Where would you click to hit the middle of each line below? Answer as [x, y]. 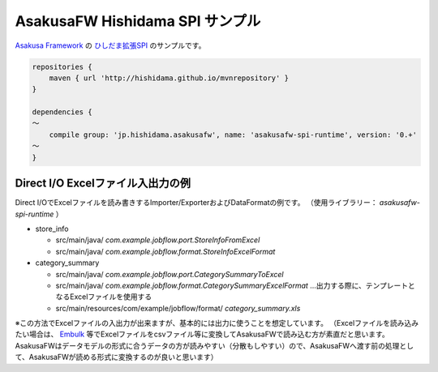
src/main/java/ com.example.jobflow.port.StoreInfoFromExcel [158, 240]
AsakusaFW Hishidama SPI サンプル [138, 21]
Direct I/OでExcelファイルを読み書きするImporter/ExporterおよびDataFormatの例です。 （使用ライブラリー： [196, 203]
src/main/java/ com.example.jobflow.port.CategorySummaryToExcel [170, 274]
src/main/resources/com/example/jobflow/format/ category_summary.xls [178, 308]
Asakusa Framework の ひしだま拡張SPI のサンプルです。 [110, 45]
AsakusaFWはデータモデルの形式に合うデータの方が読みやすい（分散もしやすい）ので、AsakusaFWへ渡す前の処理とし [214, 345]
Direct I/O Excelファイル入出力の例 [103, 184]
